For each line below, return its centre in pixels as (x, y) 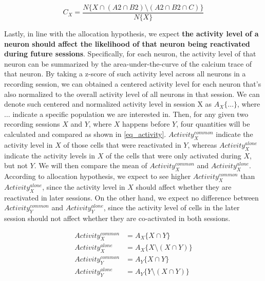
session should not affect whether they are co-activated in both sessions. (117, 218)
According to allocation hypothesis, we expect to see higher (98, 176)
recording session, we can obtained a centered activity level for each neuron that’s (133, 84)
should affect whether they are (184, 186)
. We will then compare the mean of (91, 165)
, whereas (202, 144)
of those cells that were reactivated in (122, 144)
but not (16, 165)
